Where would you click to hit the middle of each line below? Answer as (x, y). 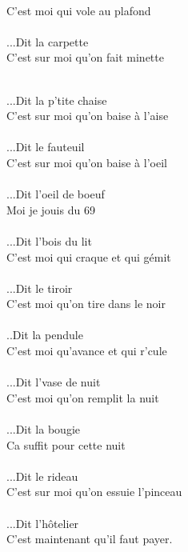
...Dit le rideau (42, 476)
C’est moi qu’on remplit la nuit (83, 397)
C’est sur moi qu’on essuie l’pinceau (94, 492)
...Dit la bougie (43, 429)
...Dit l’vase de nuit (54, 382)
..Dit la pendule (45, 335)
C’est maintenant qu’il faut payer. (90, 539)
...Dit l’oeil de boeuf (56, 194)
